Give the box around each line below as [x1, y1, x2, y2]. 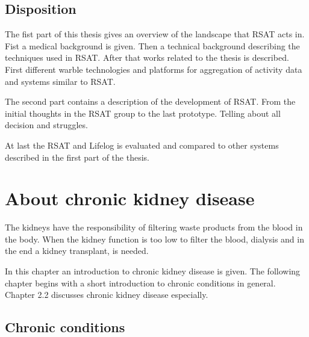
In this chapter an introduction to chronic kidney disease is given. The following [5, 265, 301, 277]
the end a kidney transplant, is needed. [5, 244, 149, 257]
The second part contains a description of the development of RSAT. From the [5, 95, 296, 108]
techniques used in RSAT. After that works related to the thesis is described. [5, 51, 289, 64]
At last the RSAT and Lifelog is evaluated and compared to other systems [5, 138, 279, 151]
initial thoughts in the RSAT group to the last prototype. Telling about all [5, 107, 281, 119]
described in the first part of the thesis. [5, 150, 149, 163]
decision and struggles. [5, 119, 88, 131]
